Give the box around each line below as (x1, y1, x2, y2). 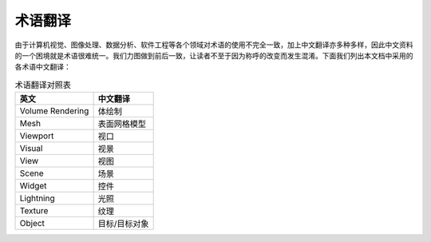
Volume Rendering (19, 105, 89, 117)
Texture (19, 205, 49, 216)
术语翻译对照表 (14, 79, 72, 90)
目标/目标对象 (97, 218, 149, 229)
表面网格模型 (97, 118, 147, 129)
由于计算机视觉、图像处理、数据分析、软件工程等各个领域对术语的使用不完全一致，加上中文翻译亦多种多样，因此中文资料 (14, 40, 413, 50)
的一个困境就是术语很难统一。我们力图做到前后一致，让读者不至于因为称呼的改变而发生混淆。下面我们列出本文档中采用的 (14, 50, 413, 60)
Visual (19, 143, 43, 154)
